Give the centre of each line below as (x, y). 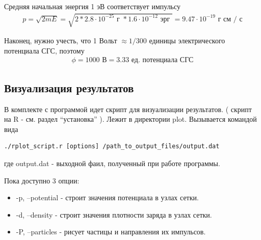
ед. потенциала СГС (162, 60)
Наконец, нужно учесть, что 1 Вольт (61, 41)
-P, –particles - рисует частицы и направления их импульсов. (111, 232)
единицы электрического (187, 41)
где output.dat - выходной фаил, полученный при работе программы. (112, 163)
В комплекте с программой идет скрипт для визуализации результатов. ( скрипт (128, 109)
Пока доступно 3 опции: (42, 180)
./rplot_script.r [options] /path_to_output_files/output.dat (112, 146)
